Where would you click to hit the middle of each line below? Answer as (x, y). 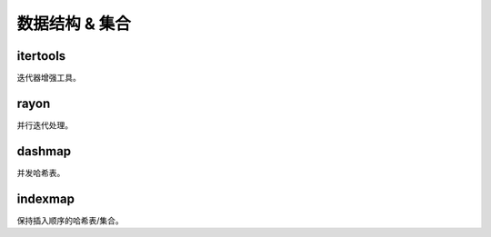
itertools (41, 56)
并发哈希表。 (41, 173)
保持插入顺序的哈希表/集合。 (70, 220)
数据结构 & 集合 (74, 24)
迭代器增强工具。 (49, 78)
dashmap (44, 151)
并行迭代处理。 (45, 125)
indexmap (45, 198)
